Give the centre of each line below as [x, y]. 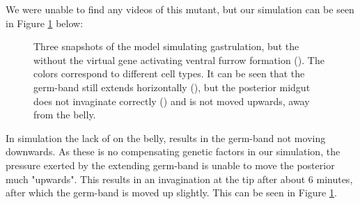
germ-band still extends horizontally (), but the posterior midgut [172, 87]
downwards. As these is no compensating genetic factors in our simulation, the [173, 151]
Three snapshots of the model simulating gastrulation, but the [166, 46]
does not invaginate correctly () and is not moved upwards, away [172, 101]
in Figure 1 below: [45, 23]
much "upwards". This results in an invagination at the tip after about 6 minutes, [179, 179]
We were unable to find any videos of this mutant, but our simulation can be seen [180, 9]
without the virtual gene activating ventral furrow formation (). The [179, 60]
